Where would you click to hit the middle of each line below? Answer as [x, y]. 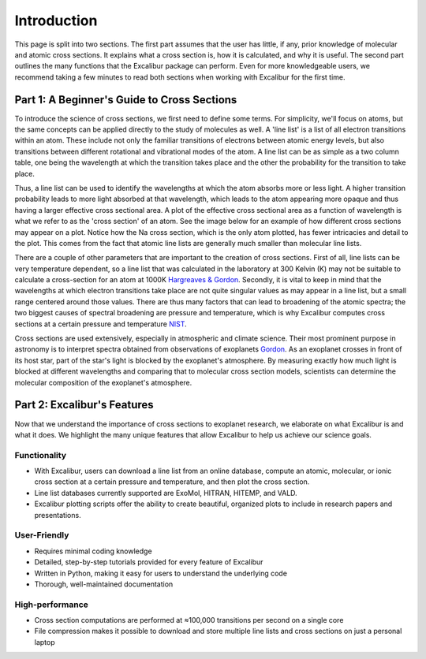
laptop [45, 642]
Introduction [56, 20]
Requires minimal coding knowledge [93, 551]
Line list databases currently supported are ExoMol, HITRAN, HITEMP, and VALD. [166, 493]
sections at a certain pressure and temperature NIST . [101, 324]
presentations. [58, 515]
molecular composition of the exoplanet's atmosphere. [103, 382]
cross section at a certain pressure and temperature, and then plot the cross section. [172, 482]
